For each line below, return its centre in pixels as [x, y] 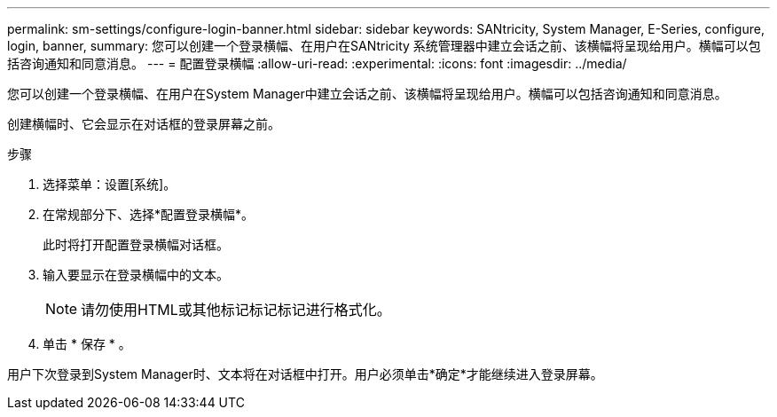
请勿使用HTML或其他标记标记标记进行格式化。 [236, 310]
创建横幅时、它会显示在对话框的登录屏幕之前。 [144, 124]
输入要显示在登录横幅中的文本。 [136, 275]
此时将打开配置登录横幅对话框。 [136, 244]
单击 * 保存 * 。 [87, 344]
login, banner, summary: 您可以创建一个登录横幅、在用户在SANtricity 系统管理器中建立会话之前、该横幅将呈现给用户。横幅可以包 [384, 46]
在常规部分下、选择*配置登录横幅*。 [149, 214]
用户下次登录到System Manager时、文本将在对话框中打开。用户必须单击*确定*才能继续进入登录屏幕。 [305, 374]
